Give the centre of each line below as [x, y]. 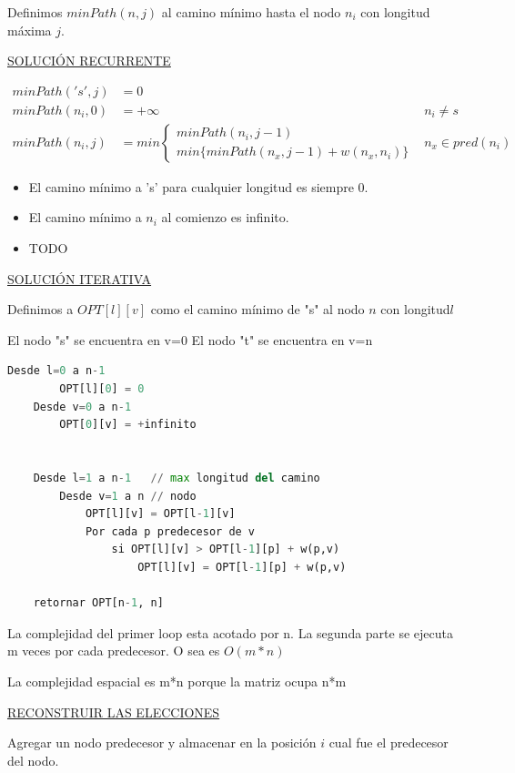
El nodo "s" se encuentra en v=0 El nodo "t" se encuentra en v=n [190, 339]
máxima [30, 30]
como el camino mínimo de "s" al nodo [257, 309]
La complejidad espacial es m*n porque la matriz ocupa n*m [177, 681]
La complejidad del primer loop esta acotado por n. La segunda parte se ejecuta [230, 632]
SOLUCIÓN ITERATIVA [80, 278]
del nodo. [33, 760]
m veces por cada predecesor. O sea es [114, 651]
